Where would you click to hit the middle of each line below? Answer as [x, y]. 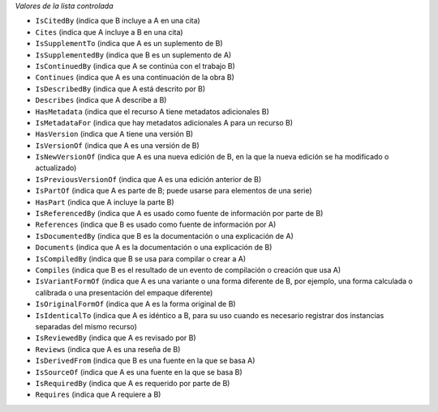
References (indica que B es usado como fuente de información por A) [156, 225]
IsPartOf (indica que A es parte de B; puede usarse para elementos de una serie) [174, 191]
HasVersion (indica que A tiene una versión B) [114, 134]
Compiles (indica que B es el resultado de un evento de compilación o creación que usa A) [188, 270]
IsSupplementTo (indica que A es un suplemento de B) [129, 44]
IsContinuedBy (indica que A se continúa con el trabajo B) [135, 66]
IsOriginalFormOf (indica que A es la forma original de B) [135, 304]
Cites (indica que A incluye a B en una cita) [109, 32]
